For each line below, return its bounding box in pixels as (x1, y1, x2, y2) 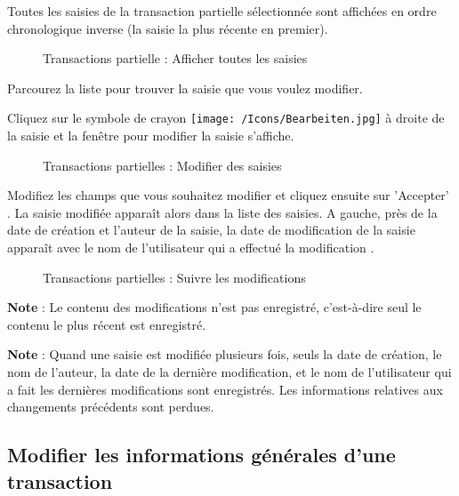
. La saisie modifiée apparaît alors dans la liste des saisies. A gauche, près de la (7, 203, 438, 221)
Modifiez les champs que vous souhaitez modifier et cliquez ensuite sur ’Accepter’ (7, 186, 449, 204)
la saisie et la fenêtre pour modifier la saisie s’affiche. (7, 126, 294, 145)
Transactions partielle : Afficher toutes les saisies (43, 49, 308, 68)
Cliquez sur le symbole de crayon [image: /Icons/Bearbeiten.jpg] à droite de (7, 108, 445, 127)
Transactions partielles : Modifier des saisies (43, 156, 282, 174)
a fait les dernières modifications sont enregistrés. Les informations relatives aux (7, 380, 443, 398)
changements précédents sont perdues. (7, 397, 214, 416)
